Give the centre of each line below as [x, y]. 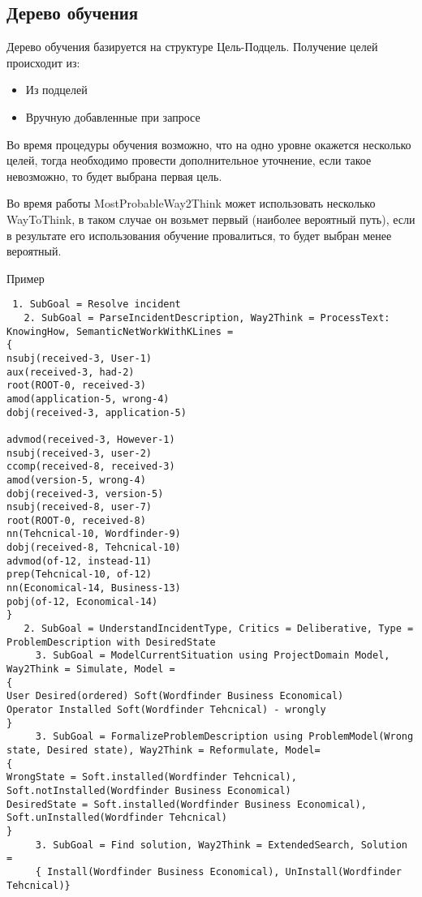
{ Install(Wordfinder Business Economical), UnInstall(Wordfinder [218, 871]
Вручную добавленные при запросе [113, 116]
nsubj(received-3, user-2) [79, 453]
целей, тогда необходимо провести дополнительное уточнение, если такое [189, 160]
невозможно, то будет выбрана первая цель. [114, 176]
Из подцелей [56, 90]
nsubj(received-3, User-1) [79, 358]
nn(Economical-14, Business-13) [94, 588]
